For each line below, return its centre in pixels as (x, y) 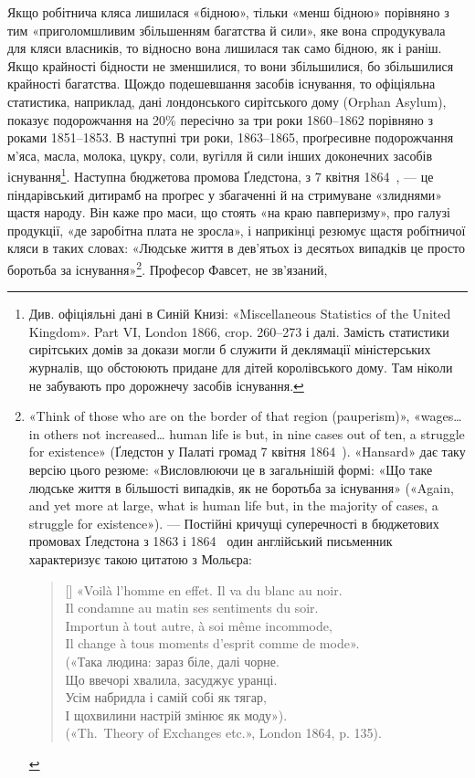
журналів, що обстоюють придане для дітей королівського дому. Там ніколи (241, 367)
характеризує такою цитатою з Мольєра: (140, 558)
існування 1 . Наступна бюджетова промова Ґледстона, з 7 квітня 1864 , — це (221, 175)
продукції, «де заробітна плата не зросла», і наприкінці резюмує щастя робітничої (237, 230)
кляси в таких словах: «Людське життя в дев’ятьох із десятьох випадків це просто (236, 248)
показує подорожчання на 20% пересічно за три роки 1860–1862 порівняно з (221, 119)
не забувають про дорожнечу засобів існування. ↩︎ (166, 385)
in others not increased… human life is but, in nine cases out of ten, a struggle (247, 433)
